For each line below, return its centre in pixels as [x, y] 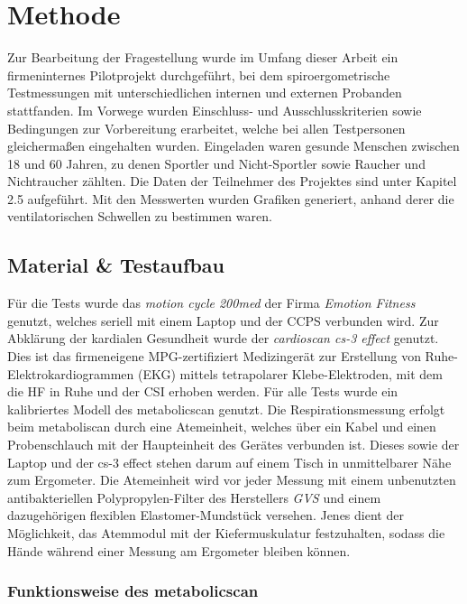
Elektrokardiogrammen [71, 373]
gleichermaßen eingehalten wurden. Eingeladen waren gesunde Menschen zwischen [233, 146]
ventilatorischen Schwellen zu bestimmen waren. [140, 216]
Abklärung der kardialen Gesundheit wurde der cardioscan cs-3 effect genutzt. [223, 338]
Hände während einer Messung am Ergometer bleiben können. [179, 550]
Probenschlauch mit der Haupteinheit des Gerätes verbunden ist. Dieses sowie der [233, 445]
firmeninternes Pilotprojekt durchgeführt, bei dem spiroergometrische [199, 74]
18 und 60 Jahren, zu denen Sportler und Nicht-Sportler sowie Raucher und [216, 163]
